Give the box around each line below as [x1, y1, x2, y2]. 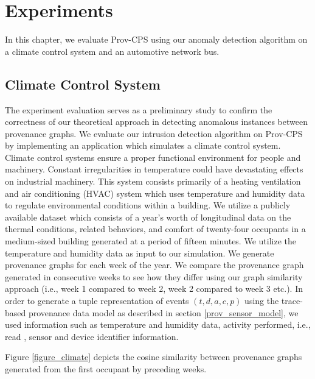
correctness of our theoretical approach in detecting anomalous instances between [5, 115, 308, 128]
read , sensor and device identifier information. [5, 330, 179, 342]
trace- [281, 294, 303, 307]
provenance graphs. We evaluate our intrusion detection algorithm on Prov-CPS [5, 127, 303, 140]
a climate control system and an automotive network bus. [5, 44, 220, 57]
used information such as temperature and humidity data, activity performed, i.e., [5, 318, 311, 331]
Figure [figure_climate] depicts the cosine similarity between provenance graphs [5, 350, 302, 363]
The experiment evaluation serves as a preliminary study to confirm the [5, 103, 272, 116]
